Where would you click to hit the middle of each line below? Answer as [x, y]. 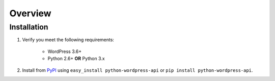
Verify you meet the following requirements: [68, 40]
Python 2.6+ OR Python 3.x [76, 59]
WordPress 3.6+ [64, 51]
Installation [29, 27]
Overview [30, 13]
